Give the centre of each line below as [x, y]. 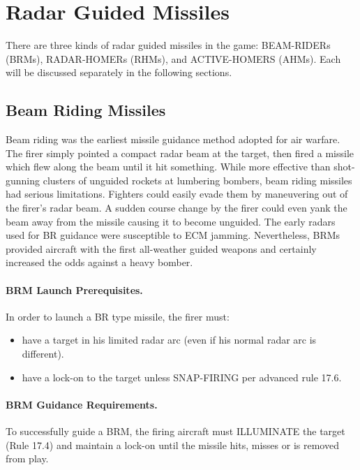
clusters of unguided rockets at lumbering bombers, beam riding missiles [197, 180]
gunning [23, 180]
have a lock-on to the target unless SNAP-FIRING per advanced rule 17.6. [182, 377]
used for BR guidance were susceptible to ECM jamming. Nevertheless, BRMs [173, 235]
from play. [27, 458]
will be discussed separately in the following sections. [119, 72]
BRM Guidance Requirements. [82, 404]
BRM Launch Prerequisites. [74, 289]
